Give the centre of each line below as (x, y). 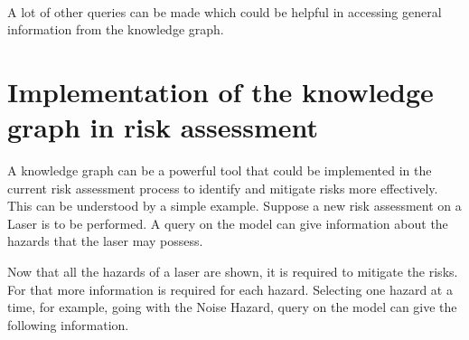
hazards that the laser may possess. (105, 241)
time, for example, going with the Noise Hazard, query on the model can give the (232, 307)
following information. (68, 324)
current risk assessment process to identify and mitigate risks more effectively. (223, 188)
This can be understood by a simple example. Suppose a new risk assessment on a (234, 206)
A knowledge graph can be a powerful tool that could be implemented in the (220, 170)
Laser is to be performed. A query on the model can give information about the (228, 223)
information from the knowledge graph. (116, 29)
